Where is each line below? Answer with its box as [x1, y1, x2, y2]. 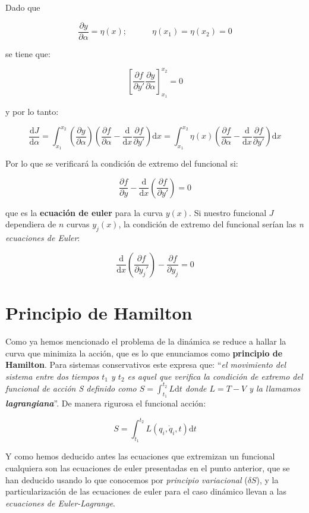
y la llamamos [249, 381, 301, 394]
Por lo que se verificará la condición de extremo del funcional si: [5, 157, 238, 170]
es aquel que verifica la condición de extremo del [127, 370, 303, 382]
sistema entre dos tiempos [5, 370, 99, 382]
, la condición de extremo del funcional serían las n [118, 218, 304, 230]
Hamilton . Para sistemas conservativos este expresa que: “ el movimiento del [5, 358, 286, 371]
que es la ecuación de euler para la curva [5, 206, 163, 218]
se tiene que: [5, 47, 51, 60]
